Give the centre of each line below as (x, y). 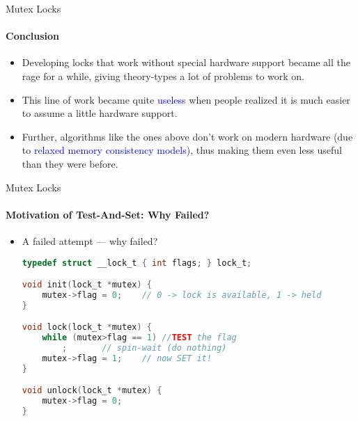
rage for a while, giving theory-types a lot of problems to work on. (163, 76)
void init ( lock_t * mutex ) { (87, 285)
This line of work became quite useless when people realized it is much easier (186, 99)
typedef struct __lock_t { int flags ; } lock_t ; (137, 263)
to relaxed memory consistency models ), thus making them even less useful (182, 150)
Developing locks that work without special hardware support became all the (186, 62)
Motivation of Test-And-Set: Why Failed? (108, 214)
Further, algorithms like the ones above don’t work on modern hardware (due (187, 136)
